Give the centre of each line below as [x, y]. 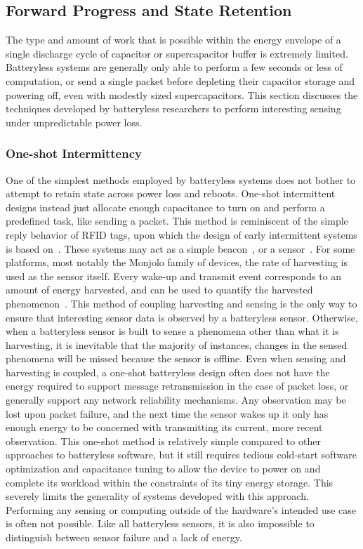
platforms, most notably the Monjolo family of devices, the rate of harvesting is [177, 262]
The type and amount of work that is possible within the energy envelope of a [173, 40]
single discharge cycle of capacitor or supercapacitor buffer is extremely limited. [177, 53]
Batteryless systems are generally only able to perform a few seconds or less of [174, 67]
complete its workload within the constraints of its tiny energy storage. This [170, 482]
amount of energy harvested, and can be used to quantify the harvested [159, 290]
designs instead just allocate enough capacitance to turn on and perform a [165, 207]
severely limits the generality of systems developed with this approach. [157, 496]
